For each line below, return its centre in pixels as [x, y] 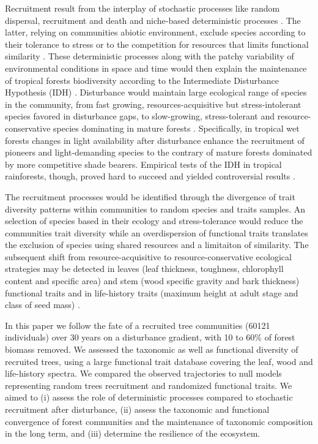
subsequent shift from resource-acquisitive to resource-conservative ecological [148, 256]
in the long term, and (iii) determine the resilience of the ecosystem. [133, 433]
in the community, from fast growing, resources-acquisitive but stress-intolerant [153, 104]
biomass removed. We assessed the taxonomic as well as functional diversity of [152, 349]
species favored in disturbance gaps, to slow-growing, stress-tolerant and [140, 116]
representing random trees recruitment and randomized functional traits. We [149, 385]
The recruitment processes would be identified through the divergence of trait [150, 196]
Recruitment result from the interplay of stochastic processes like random [142, 8]
